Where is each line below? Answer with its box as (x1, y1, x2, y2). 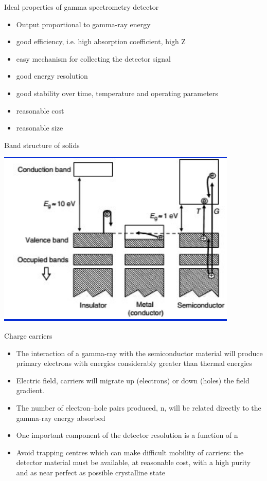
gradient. (16, 385, 44, 396)
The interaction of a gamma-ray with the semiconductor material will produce (16, 347, 263, 358)
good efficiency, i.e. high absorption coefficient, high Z (16, 36, 186, 47)
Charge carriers (4, 330, 52, 341)
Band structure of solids (4, 139, 80, 150)
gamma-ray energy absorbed (16, 412, 105, 423)
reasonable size (16, 122, 63, 133)
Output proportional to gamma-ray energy (16, 18, 151, 29)
